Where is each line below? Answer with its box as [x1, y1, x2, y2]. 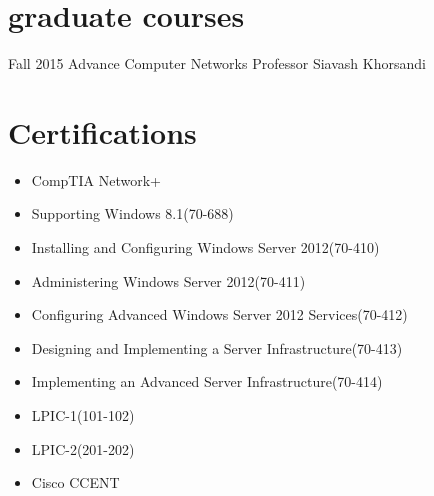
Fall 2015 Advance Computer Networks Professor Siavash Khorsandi [8, 53, 426, 74]
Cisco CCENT [31, 472, 120, 493]
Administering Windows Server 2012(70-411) [31, 270, 306, 291]
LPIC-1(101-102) [31, 405, 135, 425]
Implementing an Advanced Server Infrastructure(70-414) [31, 371, 383, 392]
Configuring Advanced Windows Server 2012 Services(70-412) [31, 304, 408, 325]
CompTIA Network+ [31, 169, 161, 190]
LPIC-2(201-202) [31, 438, 135, 459]
